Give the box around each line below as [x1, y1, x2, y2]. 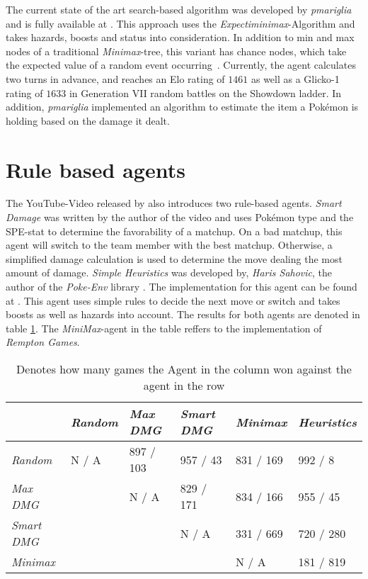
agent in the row [143, 377, 225, 393]
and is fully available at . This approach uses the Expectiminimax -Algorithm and [6, 16, 355, 30]
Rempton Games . [6, 335, 80, 349]
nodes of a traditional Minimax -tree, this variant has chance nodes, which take [6, 43, 347, 58]
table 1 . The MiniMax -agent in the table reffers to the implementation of [6, 320, 322, 335]
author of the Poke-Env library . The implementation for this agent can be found [6, 279, 357, 294]
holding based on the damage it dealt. [6, 113, 170, 128]
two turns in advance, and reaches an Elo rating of [6, 71, 225, 86]
